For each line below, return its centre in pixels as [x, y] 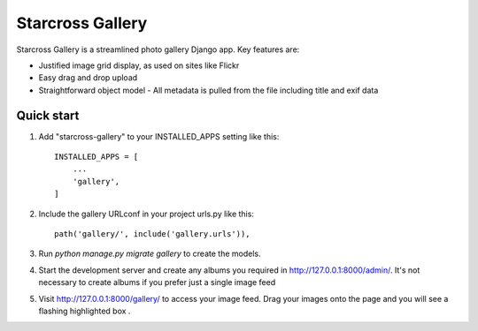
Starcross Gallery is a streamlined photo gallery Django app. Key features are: [158, 49]
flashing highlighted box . [85, 311]
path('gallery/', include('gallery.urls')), [153, 233]
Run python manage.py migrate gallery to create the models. [150, 254]
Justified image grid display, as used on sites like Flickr [139, 65]
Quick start [48, 115]
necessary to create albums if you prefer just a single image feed [157, 282]
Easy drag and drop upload [88, 78]
